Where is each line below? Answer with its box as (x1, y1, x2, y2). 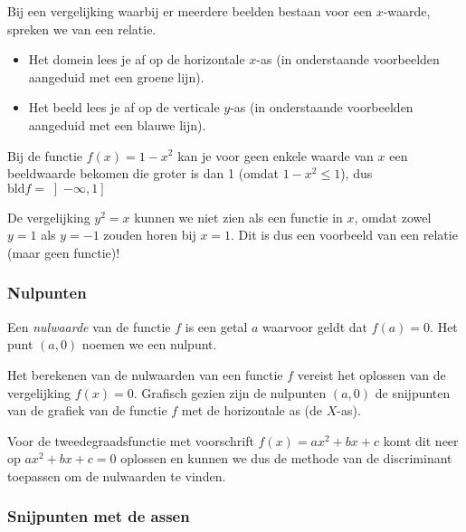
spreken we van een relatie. (7, 19, 157, 38)
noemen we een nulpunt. (81, 335, 217, 354)
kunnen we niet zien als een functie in (134, 207, 343, 226)
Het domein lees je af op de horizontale (28, 50, 245, 69)
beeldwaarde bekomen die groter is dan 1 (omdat (7, 164, 280, 183)
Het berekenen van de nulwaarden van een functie (7, 365, 283, 384)
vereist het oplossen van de (297, 365, 446, 384)
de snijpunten (375, 383, 451, 402)
